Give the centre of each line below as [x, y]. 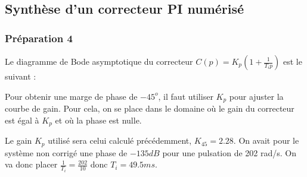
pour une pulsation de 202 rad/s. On [230, 152]
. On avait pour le [266, 140]
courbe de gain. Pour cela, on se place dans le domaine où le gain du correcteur [150, 108]
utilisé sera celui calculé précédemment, [120, 140]
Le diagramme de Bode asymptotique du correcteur [99, 61]
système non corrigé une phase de [66, 152]
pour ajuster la [256, 96]
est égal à [22, 120]
